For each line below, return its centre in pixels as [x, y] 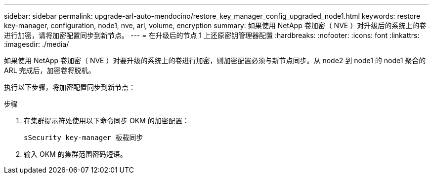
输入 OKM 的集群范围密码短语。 [75, 154]
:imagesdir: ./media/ [37, 44]
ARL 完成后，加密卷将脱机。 [50, 70]
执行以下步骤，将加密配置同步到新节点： [70, 87]
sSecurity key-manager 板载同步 [84, 138]
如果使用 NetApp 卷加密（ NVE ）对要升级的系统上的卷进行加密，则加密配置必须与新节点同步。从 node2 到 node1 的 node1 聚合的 [215, 60]
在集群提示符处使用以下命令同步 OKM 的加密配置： [107, 121]
